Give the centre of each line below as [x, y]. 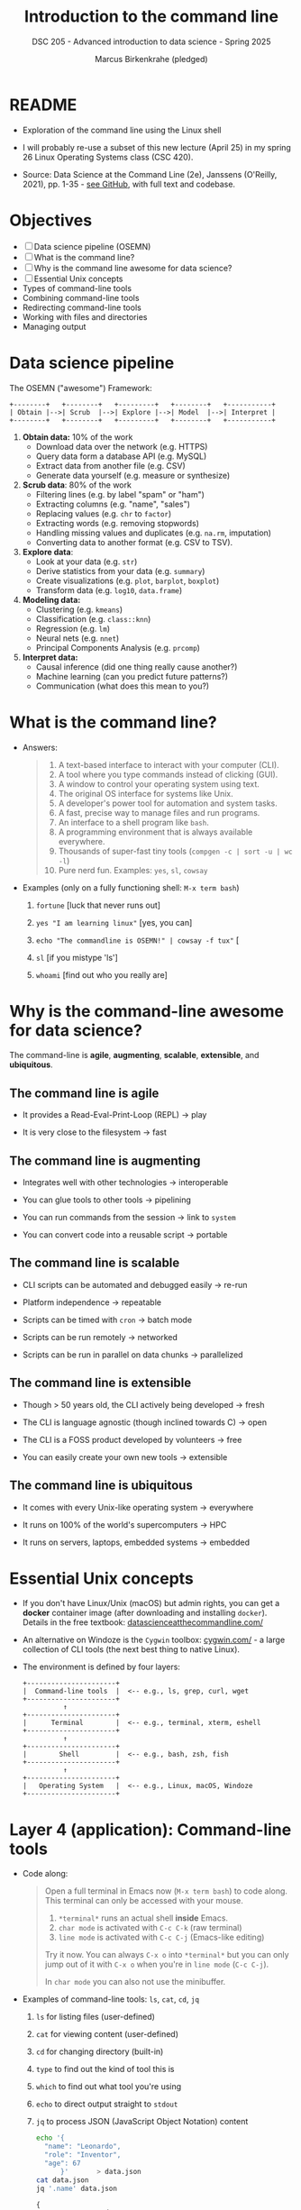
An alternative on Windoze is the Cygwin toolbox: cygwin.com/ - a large [154, 1640]
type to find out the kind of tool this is [105, 2069]
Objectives [51, 220]
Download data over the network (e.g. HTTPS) [122, 446]
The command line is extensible [100, 1383]
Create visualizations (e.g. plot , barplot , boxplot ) [128, 580]
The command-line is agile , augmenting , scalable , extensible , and [134, 1055]
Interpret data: [50, 657]
